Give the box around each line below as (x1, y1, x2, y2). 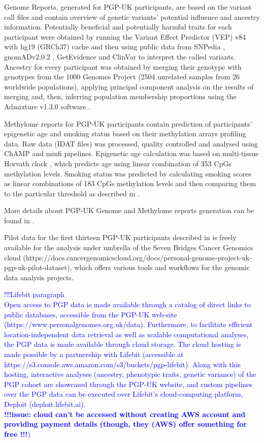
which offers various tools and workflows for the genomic (74, 262, 250, 273)
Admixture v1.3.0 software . (4, 101, 91, 111)
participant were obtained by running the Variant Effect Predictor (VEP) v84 (4, 31, 246, 42)
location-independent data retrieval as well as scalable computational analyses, (4, 329, 249, 339)
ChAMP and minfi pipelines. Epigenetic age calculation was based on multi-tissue (4, 148, 259, 159)
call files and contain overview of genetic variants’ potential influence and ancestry (4, 11, 260, 22)
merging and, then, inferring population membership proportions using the (4, 91, 237, 102)
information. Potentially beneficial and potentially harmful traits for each (4, 21, 232, 32)
